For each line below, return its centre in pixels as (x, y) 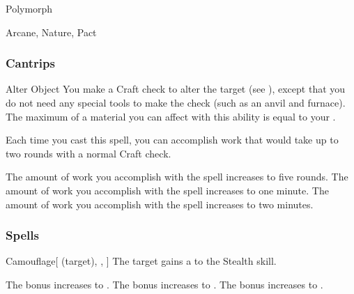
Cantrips (30, 63)
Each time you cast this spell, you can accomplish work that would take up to (172, 140)
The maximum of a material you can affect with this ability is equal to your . (171, 116)
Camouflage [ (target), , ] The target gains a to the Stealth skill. (141, 261)
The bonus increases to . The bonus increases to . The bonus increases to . (164, 284)
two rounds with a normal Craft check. (88, 153)
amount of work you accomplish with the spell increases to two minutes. (160, 204)
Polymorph (29, 8)
